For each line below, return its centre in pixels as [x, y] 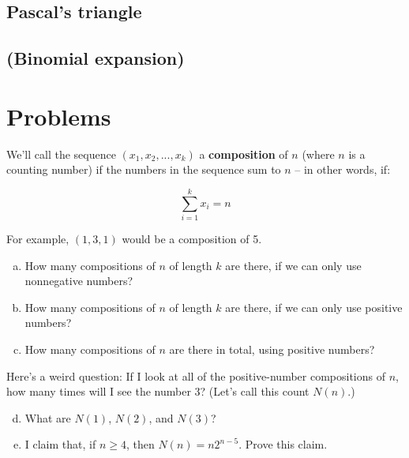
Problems [59, 116]
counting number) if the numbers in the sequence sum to [144, 169]
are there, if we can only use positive [314, 307]
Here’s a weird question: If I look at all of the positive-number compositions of [196, 375]
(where [318, 154]
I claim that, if [60, 444]
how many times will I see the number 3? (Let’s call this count [158, 391]
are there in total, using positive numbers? [272, 349]
